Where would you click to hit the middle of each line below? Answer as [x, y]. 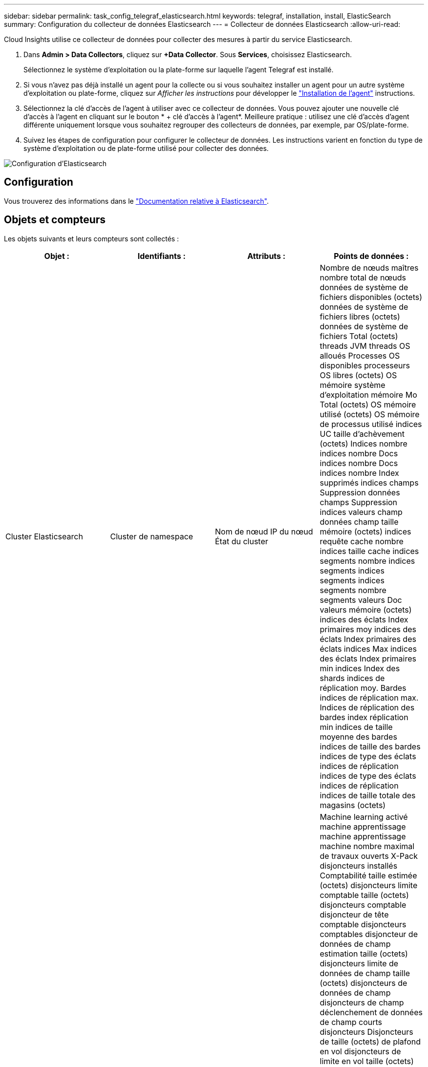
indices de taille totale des [368, 795]
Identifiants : [161, 256]
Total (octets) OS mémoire [368, 404]
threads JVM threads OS [365, 346]
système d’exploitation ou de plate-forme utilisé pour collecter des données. [146, 148]
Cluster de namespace [152, 536]
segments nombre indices [367, 561]
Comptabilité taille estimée [368, 875]
